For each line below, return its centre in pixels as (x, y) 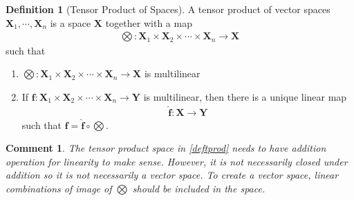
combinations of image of (59, 189)
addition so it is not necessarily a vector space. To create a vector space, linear (172, 175)
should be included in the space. (199, 189)
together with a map (149, 22)
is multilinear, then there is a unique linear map (245, 96)
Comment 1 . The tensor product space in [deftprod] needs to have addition (166, 148)
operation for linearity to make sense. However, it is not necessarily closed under (177, 161)
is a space (71, 22)
